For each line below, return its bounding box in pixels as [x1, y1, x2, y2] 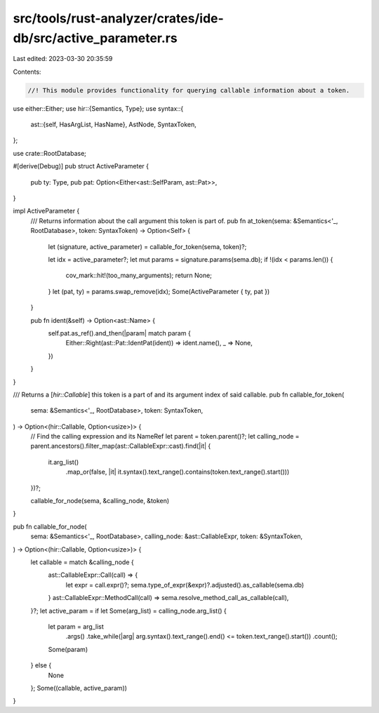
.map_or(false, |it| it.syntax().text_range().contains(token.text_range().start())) [65, 467, 290, 477]
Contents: [13, 67, 41, 76]
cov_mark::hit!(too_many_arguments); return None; [65, 271, 212, 280]
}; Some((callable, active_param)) [30, 684, 128, 692]
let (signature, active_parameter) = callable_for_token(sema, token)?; [48, 242, 247, 251]
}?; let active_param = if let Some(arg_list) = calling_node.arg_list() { [30, 606, 227, 615]
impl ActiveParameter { [13, 207, 80, 215]
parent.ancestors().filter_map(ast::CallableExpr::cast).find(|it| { [30, 442, 211, 451]
